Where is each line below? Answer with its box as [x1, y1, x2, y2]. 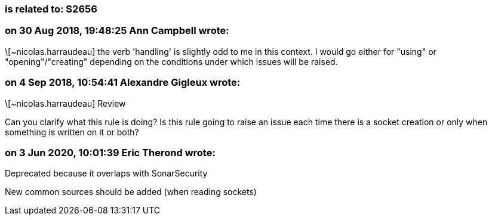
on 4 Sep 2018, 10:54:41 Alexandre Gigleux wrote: [5, 76, 241, 89]
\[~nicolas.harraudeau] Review [5, 98, 126, 109]
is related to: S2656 [5, 3, 97, 15]
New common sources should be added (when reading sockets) [5, 187, 257, 197]
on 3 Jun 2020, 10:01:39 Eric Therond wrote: [5, 146, 216, 159]
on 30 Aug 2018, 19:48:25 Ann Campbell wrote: [5, 24, 229, 37]
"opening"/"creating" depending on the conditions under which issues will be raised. [5, 56, 338, 67]
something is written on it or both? [5, 126, 139, 137]
